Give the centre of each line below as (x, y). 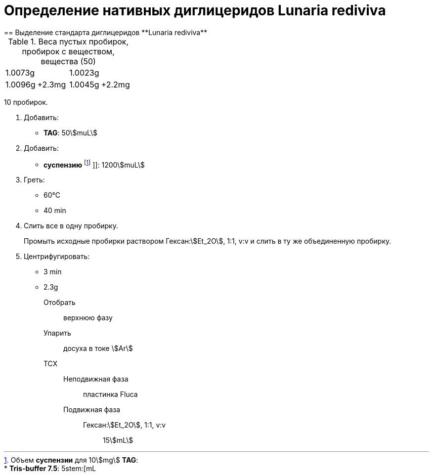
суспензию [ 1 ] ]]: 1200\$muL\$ (94, 164)
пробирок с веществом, (68, 51)
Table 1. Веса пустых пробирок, (68, 41)
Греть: (34, 180)
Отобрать (60, 303)
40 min (55, 211)
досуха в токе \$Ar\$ (98, 348)
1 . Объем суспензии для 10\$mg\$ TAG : (71, 460)
